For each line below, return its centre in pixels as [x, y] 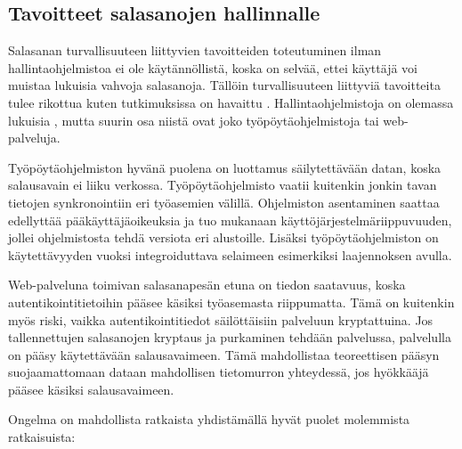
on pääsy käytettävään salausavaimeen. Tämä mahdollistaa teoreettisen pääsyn [224, 354]
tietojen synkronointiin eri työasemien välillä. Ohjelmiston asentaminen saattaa [224, 202]
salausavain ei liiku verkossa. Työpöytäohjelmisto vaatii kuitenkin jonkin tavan [223, 185]
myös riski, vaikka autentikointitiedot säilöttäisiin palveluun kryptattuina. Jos [221, 319]
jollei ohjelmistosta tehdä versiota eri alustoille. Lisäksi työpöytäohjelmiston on [223, 237]
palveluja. [34, 138]
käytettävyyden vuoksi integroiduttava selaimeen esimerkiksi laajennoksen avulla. [230, 254]
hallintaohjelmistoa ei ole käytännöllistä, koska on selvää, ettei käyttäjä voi [213, 67]
